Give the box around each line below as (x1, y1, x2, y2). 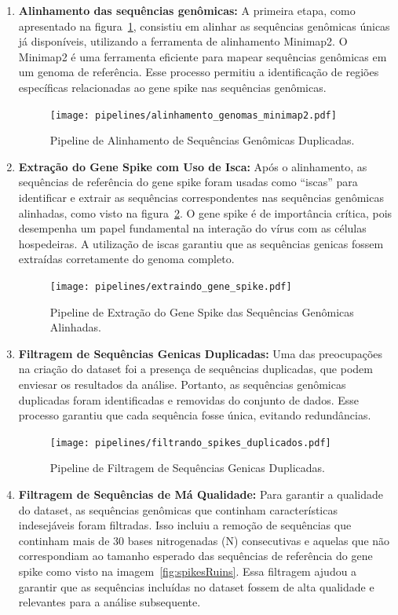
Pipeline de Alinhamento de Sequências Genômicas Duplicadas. (49, 132, 355, 148)
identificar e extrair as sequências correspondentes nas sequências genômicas (18, 189, 384, 205)
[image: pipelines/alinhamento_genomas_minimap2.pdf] (49, 109, 337, 121)
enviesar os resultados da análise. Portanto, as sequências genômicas (18, 376, 346, 392)
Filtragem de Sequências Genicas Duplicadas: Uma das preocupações (18, 345, 383, 361)
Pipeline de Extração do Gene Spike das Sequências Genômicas (49, 303, 354, 320)
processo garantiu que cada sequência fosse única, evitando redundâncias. (18, 407, 371, 423)
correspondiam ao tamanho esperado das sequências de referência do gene (18, 547, 373, 564)
